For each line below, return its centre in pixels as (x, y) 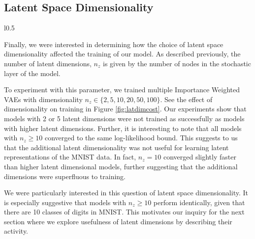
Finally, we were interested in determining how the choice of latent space (114, 44)
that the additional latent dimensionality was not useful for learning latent (116, 147)
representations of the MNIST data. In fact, (70, 157)
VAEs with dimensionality (43, 99)
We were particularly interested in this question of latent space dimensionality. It (126, 193)
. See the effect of (186, 99)
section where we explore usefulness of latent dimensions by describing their (118, 221)
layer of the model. (32, 73)
